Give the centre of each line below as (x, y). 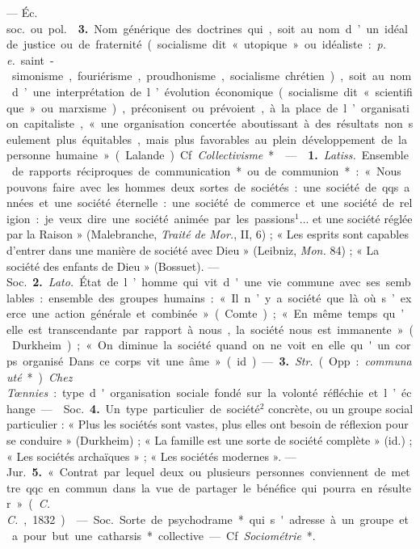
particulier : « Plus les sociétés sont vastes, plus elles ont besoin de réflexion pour (208, 424)
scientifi (394, 91)
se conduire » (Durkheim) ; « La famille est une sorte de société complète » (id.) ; (210, 440)
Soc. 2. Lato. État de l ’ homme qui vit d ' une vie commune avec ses (193, 282)
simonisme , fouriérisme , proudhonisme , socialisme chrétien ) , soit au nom (212, 76)
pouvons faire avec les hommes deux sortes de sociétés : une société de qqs (203, 186)
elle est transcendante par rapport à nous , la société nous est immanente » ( (210, 329)
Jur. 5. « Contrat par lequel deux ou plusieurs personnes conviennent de (196, 472)
